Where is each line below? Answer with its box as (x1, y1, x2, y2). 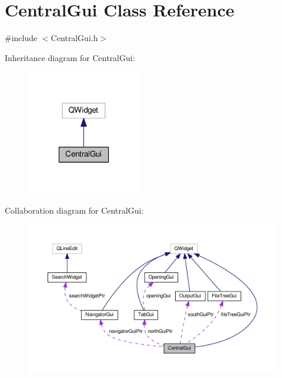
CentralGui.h (51, 32, 98, 44)
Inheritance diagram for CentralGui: (5, 51, 135, 63)
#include (5, 32, 38, 44)
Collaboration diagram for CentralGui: (5, 204, 144, 216)
